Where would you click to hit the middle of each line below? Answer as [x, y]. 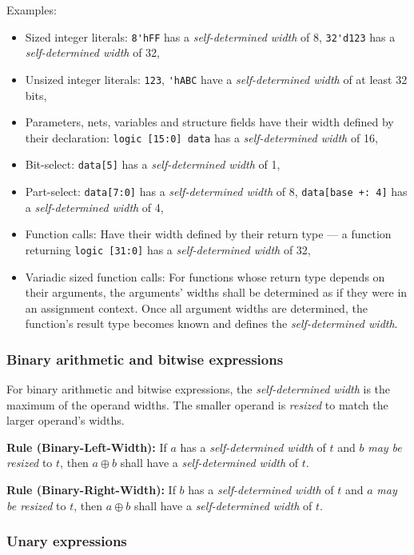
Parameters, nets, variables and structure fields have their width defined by [209, 122]
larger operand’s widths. [66, 420]
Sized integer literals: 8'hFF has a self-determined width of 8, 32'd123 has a [210, 36]
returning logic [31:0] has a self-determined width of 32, [168, 249]
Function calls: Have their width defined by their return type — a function [208, 234]
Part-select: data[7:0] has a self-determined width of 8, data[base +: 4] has [216, 191]
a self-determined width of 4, [94, 207]
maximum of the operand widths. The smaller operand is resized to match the [197, 404]
